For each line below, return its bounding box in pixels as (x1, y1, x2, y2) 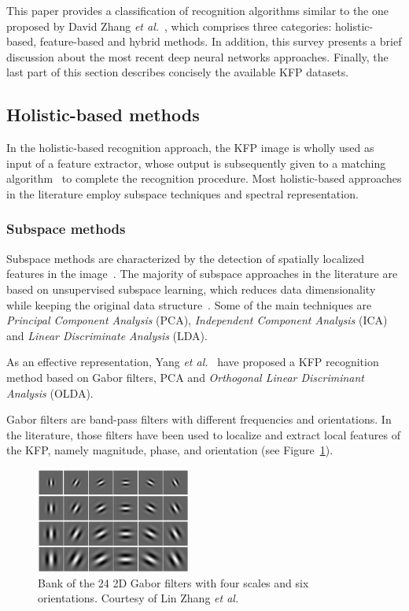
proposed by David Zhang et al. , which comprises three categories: (6, 17, 332, 34)
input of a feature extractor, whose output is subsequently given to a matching (6, 154, 386, 171)
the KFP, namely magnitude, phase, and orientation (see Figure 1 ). (6, 442, 333, 458)
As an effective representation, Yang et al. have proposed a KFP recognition (6, 354, 379, 370)
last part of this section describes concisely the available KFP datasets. (6, 64, 349, 80)
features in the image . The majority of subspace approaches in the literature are (6, 265, 398, 282)
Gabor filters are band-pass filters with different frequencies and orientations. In (6, 411, 392, 428)
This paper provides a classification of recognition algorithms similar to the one (6, 2, 389, 18)
